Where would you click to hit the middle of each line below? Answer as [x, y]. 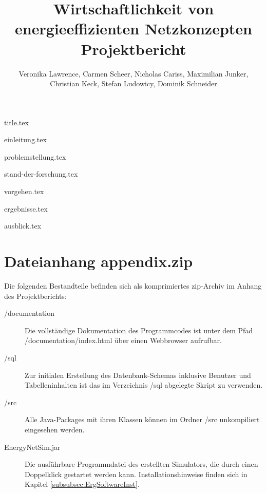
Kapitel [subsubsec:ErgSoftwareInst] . [82, 484]
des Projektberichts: [35, 296]
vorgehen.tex [24, 191]
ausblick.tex [23, 226]
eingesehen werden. [55, 429]
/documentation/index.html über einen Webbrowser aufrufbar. [123, 340]
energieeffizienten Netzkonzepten [134, 29]
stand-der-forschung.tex [41, 174]
